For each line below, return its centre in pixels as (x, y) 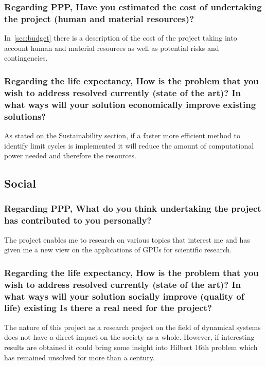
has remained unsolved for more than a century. (79, 357)
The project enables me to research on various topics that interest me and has (127, 239)
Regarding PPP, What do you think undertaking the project (133, 208)
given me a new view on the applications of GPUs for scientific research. (118, 250)
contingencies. (26, 58)
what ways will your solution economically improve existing (130, 104)
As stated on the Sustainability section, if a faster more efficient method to (122, 135)
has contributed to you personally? (78, 220)
